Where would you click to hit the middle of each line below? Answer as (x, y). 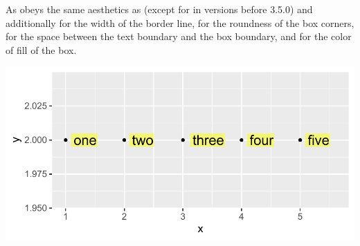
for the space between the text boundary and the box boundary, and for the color (179, 36)
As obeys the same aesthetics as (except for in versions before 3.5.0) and (159, 9)
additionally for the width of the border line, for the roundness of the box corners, (180, 22)
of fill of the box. (41, 49)
